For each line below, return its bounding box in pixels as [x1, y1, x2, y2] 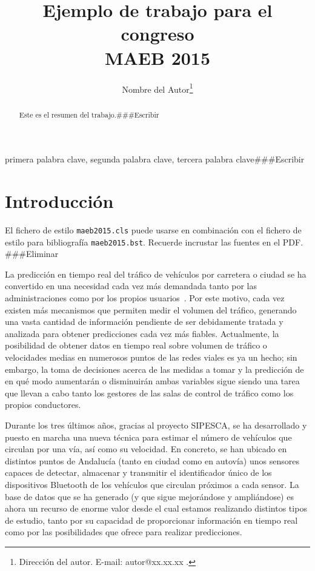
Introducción [5, 188, 114, 213]
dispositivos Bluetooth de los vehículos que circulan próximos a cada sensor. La [5, 478, 299, 490]
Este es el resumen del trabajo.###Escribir [19, 109, 159, 119]
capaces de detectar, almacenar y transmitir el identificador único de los [5, 466, 272, 479]
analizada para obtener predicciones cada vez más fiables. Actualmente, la [5, 327, 279, 339]
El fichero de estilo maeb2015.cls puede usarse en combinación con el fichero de [5, 223, 302, 236]
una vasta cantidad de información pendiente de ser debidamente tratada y [5, 315, 283, 328]
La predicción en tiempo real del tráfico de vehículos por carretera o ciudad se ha [5, 267, 307, 280]
